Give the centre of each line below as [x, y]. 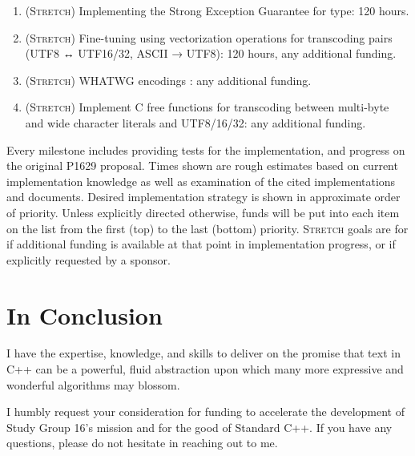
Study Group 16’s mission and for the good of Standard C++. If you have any [199, 427]
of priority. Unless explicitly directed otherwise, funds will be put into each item [203, 212]
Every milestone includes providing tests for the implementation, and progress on [206, 149]
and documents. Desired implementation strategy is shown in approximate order [203, 197]
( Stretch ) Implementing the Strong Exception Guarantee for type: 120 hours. [217, 10]
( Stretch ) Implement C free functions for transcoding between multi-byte [207, 107]
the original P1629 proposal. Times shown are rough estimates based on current [202, 165]
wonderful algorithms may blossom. [93, 384]
